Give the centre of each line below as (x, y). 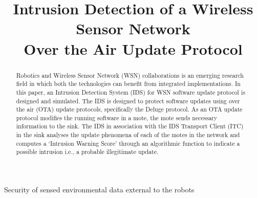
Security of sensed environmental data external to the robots (99, 190)
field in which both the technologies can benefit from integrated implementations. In (128, 84)
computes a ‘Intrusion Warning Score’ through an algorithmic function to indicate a (128, 143)
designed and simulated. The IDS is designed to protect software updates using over (128, 101)
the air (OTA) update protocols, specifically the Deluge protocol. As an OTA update (129, 109)
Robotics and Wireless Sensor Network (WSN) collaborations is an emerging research (130, 75)
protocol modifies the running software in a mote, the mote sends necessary (117, 117)
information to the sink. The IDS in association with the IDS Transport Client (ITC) (130, 126)
